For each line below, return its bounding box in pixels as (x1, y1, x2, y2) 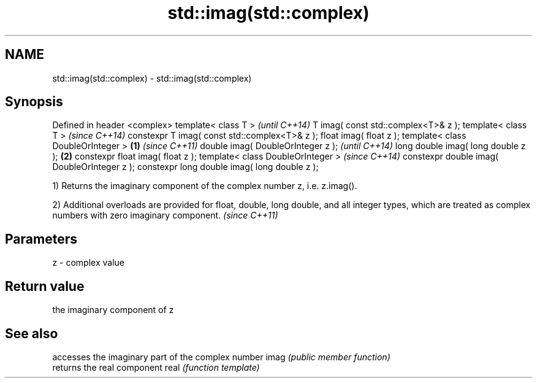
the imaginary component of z (52, 304, 174, 315)
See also (5, 325, 58, 341)
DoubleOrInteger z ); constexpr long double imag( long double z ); (52, 161, 319, 172)
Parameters (5, 231, 77, 247)
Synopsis (5, 94, 63, 110)
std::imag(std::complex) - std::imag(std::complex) (52, 72, 252, 83)
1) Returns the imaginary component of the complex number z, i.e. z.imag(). (52, 180, 357, 191)
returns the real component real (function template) (52, 362, 260, 373)
